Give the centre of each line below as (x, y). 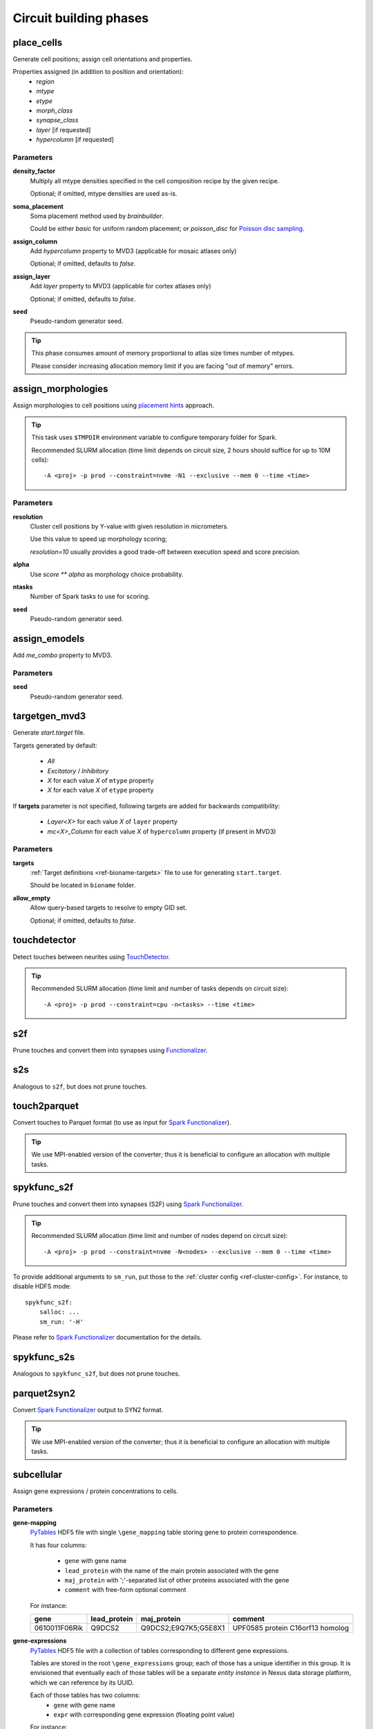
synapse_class (57, 120)
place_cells (37, 43)
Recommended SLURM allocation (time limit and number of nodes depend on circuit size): (160, 1236)
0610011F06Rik (58, 1628)
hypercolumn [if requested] (75, 140)
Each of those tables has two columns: (85, 1695)
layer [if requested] (64, 130)
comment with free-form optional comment (125, 1590)
